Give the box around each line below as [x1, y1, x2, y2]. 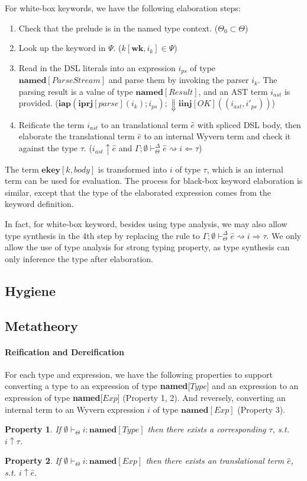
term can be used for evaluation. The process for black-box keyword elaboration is [5, 174, 303, 187]
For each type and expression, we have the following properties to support [5, 368, 273, 380]
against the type [18, 142, 78, 154]
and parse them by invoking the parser [108, 74, 249, 86]
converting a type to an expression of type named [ [5, 380, 190, 392]
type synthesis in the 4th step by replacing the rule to [5, 229, 200, 241]
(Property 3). [237, 403, 286, 415]
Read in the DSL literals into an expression [18, 61, 176, 74]
